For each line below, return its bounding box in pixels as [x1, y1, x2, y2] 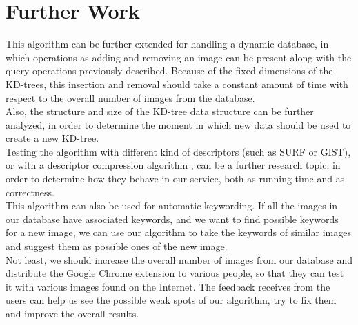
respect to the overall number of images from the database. [6, 90, 255, 105]
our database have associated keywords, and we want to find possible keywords [6, 211, 339, 226]
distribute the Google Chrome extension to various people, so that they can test [6, 266, 344, 280]
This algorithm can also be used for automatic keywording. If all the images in [6, 198, 338, 213]
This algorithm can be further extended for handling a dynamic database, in [6, 36, 329, 51]
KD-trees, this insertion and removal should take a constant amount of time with [6, 76, 348, 91]
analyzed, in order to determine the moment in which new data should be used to [6, 117, 351, 132]
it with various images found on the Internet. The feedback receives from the [6, 279, 330, 293]
